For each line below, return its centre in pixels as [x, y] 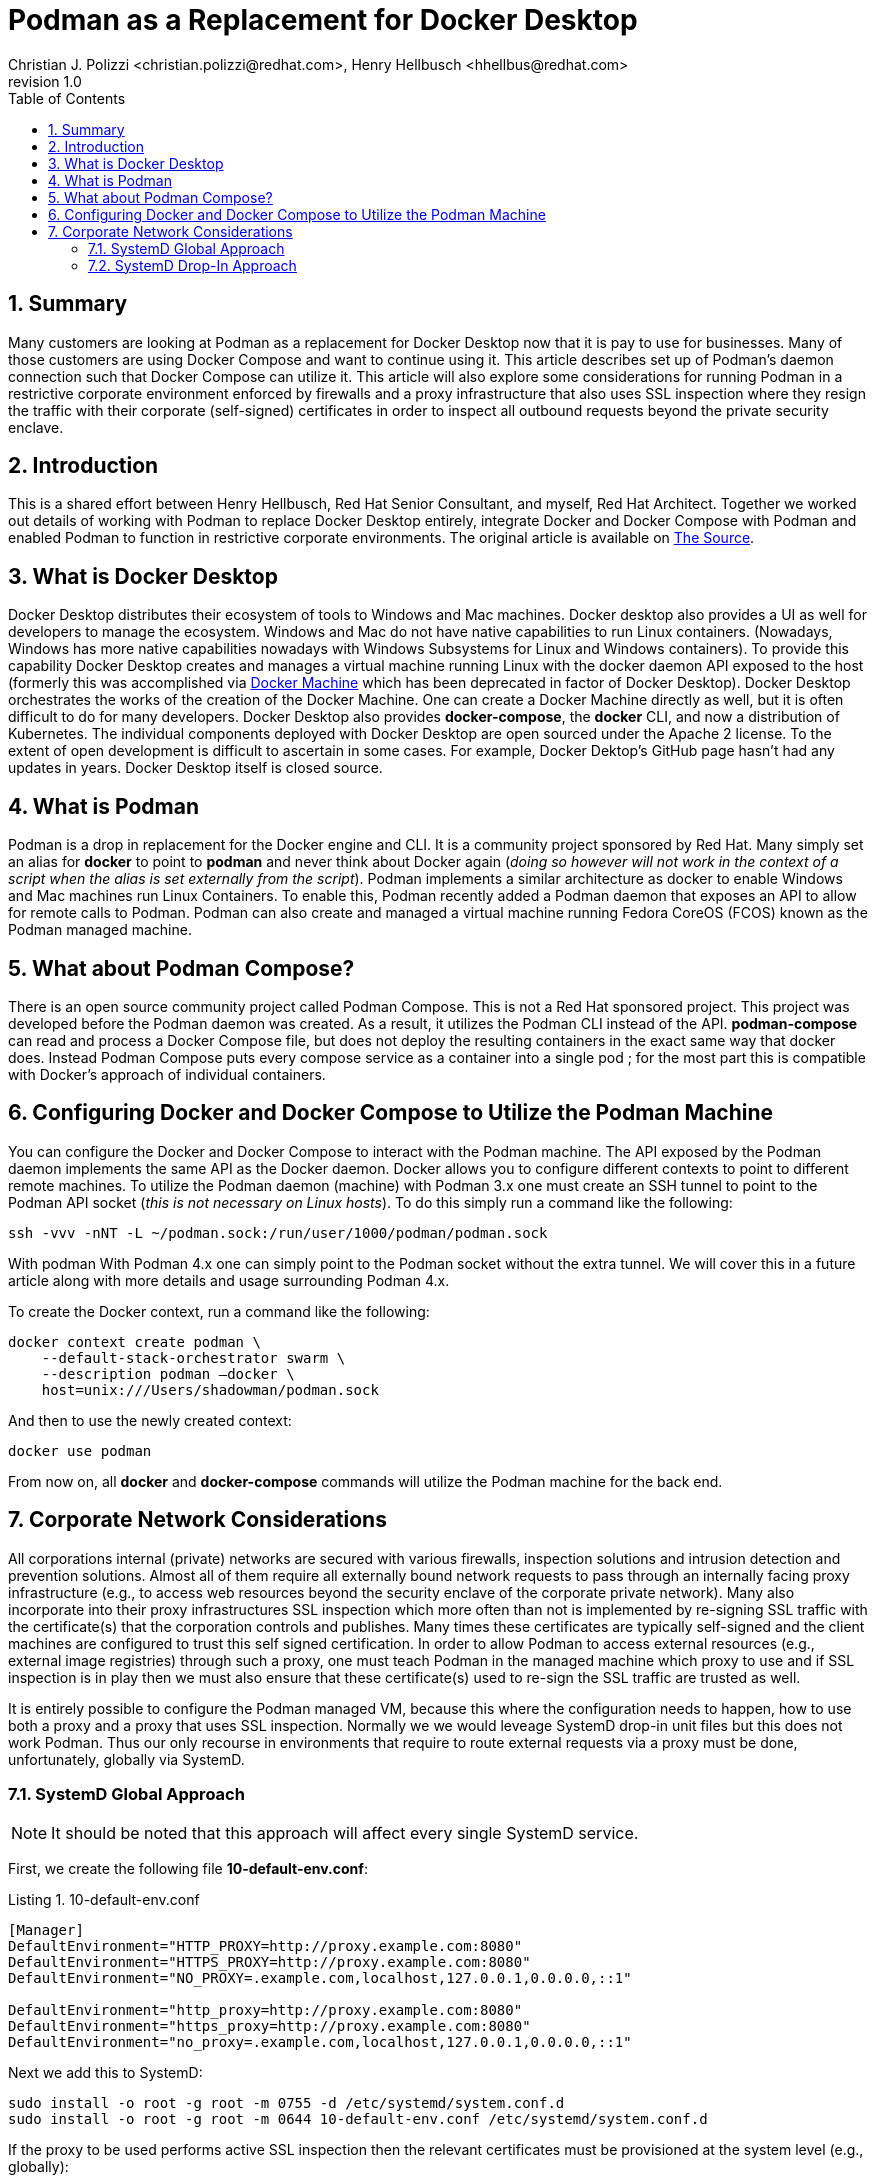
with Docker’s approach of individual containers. [167, 1074]
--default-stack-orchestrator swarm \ [193, 1357]
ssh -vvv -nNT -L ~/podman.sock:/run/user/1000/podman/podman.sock [278, 1232]
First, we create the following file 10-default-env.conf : [188, 1869]
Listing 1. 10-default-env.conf [104, 1900]
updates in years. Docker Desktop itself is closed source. [195, 768]
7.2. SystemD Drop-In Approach [192, 265]
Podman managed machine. [100, 930]
